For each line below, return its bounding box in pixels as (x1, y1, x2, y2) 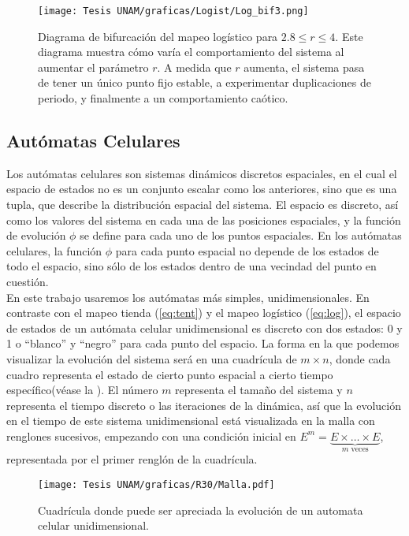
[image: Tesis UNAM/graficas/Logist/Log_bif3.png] (38, 6, 309, 17)
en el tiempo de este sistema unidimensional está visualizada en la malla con (6, 412, 375, 429)
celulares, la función (6, 242, 102, 259)
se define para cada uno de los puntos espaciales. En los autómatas (80, 227, 402, 244)
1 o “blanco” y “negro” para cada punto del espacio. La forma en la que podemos (6, 335, 400, 352)
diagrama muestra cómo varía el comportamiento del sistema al (38, 43, 344, 60)
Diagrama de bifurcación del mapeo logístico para (38, 28, 278, 44)
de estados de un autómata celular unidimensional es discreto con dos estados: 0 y (6, 319, 403, 336)
